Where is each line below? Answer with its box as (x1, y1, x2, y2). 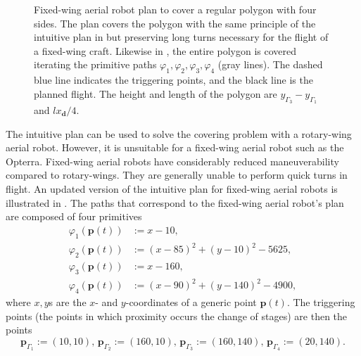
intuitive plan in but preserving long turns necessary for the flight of (34, 30, 329, 44)
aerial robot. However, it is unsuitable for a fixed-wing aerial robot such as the (6, 140, 344, 155)
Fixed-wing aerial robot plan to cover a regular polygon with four (34, 2, 317, 16)
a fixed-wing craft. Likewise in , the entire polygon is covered (34, 43, 297, 58)
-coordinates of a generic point (125, 295, 257, 310)
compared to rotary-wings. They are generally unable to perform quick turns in (6, 167, 348, 182)
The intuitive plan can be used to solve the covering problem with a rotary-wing (6, 126, 352, 141)
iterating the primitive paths (34, 57, 157, 72)
